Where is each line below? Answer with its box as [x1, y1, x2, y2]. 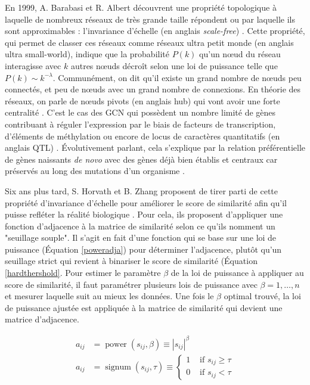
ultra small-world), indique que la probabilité [5, 48, 169, 60]
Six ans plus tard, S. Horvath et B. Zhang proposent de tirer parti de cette [5, 184, 278, 197]
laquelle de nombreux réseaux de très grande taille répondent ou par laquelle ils [5, 13, 295, 25]
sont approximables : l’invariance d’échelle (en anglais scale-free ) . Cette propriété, [5, 24, 305, 37]
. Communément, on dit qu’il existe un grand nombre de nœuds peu [52, 71, 302, 83]
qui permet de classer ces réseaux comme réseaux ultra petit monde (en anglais [5, 36, 294, 48]
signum [105, 362, 131, 371]
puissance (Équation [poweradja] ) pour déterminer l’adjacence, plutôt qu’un [5, 243, 282, 255]
